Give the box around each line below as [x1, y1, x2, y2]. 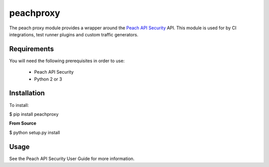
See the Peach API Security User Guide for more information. [9, 156, 134, 162]
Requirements [9, 45, 54, 53]
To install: [9, 102, 29, 108]
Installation [9, 89, 45, 97]
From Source [9, 120, 37, 126]
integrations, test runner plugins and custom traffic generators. [9, 31, 138, 37]
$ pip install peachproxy [9, 111, 59, 117]
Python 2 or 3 [34, 76, 62, 82]
